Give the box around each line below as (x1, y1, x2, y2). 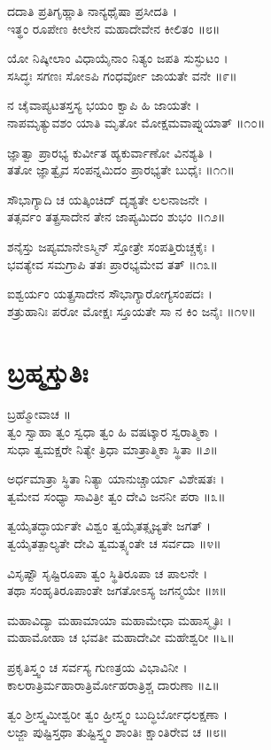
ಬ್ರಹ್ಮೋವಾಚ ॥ (7, 405, 71, 423)
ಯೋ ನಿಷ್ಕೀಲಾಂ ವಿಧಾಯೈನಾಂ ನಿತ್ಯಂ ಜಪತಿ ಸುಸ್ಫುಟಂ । (7, 49, 228, 67)
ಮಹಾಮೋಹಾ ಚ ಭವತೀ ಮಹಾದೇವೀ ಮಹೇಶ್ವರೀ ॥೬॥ (7, 628, 235, 646)
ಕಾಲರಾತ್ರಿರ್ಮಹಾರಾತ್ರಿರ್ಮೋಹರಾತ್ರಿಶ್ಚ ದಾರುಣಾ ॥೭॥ (7, 675, 220, 693)
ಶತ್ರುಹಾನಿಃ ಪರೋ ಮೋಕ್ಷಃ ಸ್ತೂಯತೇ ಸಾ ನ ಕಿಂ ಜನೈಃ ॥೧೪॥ (7, 301, 256, 320)
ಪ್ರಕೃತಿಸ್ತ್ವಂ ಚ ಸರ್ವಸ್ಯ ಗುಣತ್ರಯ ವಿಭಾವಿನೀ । (7, 657, 188, 676)
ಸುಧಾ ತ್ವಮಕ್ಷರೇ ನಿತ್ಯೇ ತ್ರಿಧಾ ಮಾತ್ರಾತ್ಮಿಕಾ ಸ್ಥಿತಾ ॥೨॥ (7, 439, 218, 458)
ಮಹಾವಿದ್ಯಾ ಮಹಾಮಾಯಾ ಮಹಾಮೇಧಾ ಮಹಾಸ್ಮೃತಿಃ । (7, 610, 232, 629)
